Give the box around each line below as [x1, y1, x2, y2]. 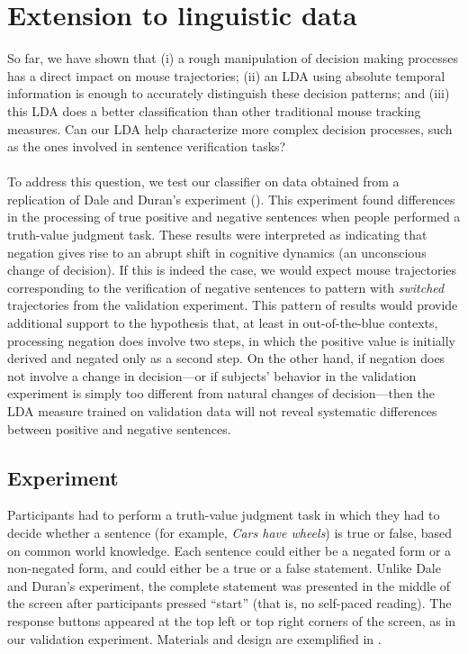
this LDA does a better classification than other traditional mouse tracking [7, 101, 421, 120]
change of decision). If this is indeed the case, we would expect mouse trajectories [7, 260, 457, 279]
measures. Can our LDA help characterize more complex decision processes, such [7, 119, 453, 138]
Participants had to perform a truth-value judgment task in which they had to [7, 505, 440, 524]
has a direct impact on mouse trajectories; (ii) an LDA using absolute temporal [7, 66, 445, 85]
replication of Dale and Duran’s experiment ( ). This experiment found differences [7, 189, 455, 208]
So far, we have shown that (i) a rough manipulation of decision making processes [7, 49, 459, 68]
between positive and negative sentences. [7, 419, 231, 438]
